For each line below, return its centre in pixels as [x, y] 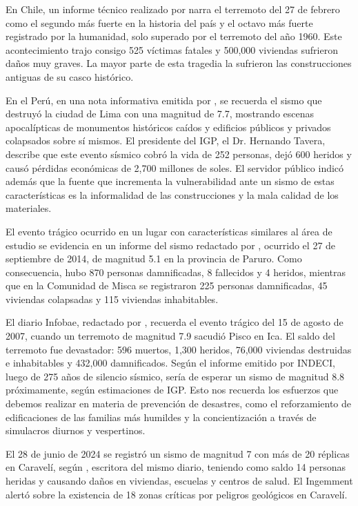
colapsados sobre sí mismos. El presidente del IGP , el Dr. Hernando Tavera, [166, 140]
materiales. [29, 208]
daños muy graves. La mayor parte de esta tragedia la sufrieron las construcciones [179, 63]
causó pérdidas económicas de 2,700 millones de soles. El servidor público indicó [175, 167]
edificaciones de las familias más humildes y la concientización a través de [161, 417]
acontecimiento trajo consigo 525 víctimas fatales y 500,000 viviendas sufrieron [172, 49]
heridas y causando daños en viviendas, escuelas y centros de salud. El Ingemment [179, 480]
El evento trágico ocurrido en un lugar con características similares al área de [169, 231]
